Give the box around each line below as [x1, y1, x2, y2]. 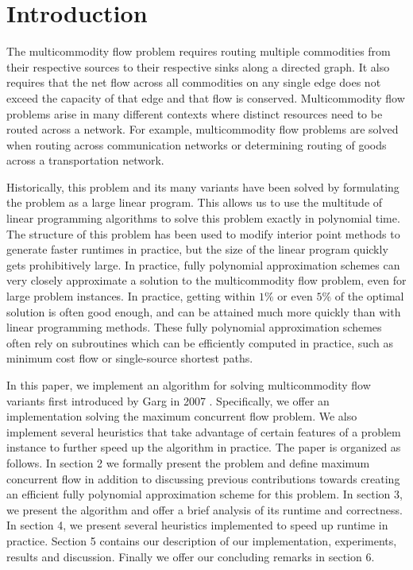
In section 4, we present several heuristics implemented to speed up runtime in [6, 517, 388, 533]
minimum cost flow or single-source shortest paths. [6, 350, 253, 366]
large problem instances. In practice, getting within [6, 288, 256, 304]
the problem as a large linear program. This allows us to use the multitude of [6, 194, 383, 211]
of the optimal [334, 288, 404, 304]
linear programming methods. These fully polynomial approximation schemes [6, 319, 382, 335]
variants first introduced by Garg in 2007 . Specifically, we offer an [6, 392, 330, 409]
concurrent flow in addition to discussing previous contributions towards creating [6, 470, 400, 487]
